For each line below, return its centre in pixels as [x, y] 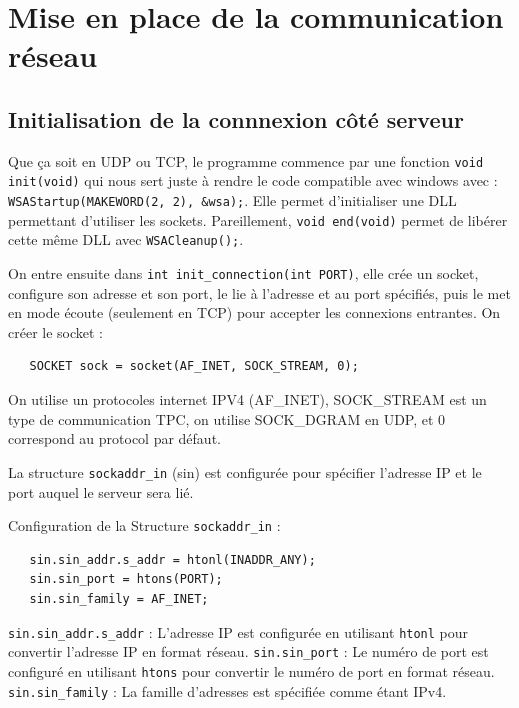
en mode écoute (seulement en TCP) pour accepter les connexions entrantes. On [254, 312]
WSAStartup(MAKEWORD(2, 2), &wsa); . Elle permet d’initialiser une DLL [232, 200]
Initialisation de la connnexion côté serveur [236, 118]
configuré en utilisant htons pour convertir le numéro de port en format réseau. [251, 670]
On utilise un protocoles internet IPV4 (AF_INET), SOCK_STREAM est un [247, 399]
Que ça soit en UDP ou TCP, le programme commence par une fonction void [246, 160]
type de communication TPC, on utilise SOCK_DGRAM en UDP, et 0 [227, 418]
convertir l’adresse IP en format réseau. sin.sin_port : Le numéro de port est [248, 651]
